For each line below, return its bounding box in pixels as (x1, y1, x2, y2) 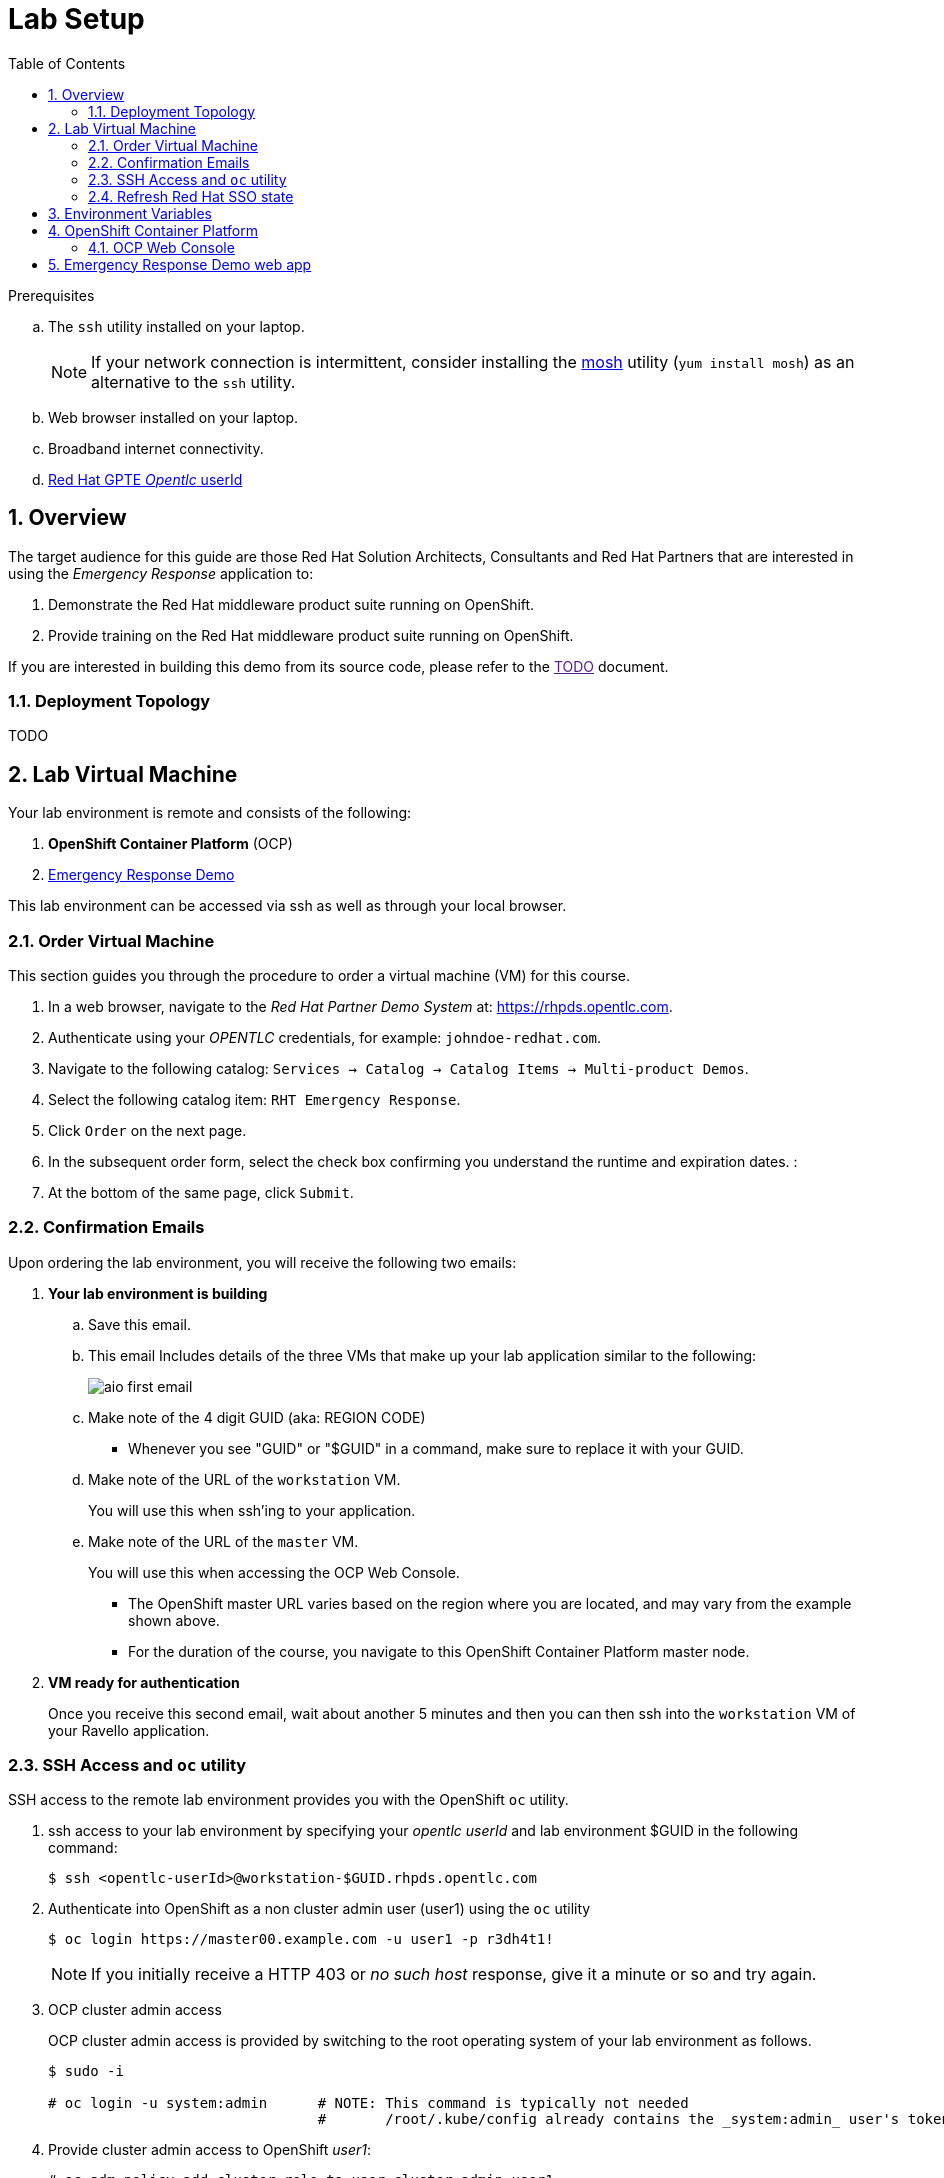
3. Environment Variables (48, 204, 212, 222)
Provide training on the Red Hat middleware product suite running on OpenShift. (48, 626, 574, 644)
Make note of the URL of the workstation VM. (88, 1470, 401, 1488)
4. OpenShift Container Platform (48, 221, 258, 239)
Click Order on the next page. (48, 1121, 247, 1139)
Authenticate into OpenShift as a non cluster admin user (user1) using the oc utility (48, 1900, 591, 1918)
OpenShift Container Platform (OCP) (48, 835, 293, 853)
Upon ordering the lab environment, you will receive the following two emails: (8, 1253, 517, 1271)
